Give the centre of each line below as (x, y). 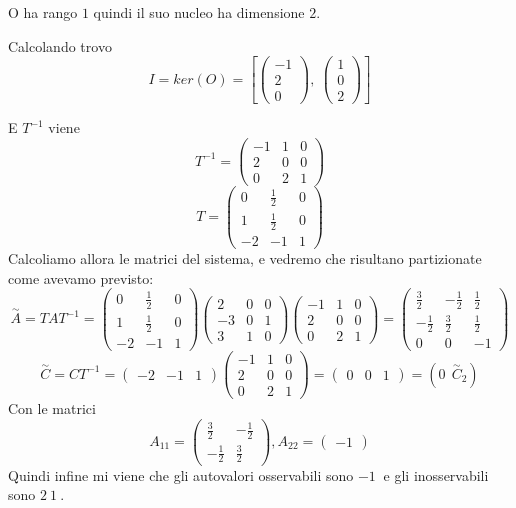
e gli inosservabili (436, 474)
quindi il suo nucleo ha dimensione (199, 12)
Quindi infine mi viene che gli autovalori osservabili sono (181, 474)
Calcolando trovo (60, 45)
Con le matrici (52, 408)
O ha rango (43, 12)
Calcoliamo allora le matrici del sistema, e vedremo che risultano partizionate (245, 257)
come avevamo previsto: (81, 277)
